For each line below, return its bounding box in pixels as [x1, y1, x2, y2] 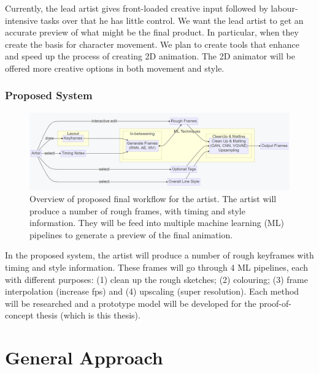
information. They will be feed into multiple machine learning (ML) [29, 216, 284, 229]
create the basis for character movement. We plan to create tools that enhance [5, 37, 299, 50]
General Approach [5, 345, 163, 370]
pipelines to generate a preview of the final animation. [29, 228, 233, 241]
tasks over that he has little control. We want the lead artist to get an [40, 13, 304, 26]
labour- [271, 2, 298, 14]
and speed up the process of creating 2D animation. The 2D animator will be [5, 50, 295, 62]
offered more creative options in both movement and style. [5, 61, 225, 74]
